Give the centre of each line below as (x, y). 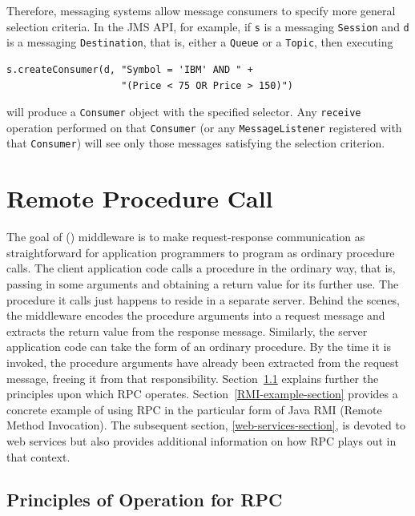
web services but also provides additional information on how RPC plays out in (201, 440)
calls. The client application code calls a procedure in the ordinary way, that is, (201, 268)
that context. (38, 456)
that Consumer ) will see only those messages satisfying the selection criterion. (196, 143)
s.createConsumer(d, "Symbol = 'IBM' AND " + (130, 69)
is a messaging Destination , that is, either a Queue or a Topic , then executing (200, 42)
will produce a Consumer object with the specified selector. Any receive (184, 112)
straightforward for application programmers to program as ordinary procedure (201, 252)
